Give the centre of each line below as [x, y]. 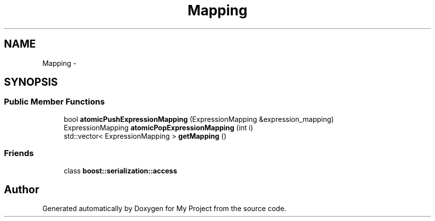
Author [22, 189]
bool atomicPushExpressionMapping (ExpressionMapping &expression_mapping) [199, 119]
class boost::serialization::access [120, 170]
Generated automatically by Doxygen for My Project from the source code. [164, 209]
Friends [19, 153]
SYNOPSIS [31, 82]
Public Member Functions [54, 102]
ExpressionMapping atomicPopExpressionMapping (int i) [158, 127]
